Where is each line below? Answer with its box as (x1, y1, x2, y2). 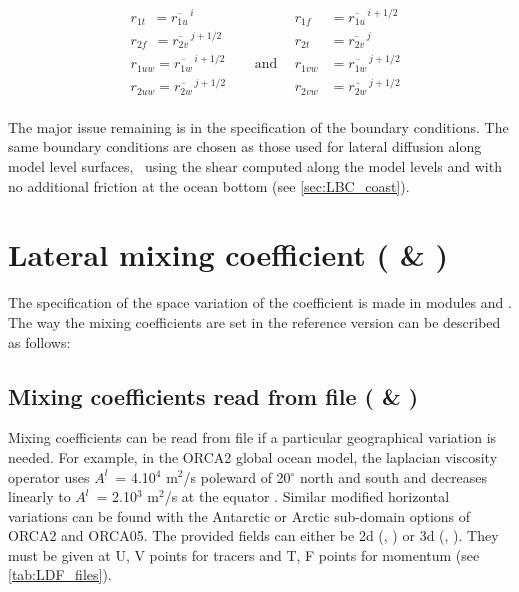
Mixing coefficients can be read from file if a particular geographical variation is (8, 427, 497, 448)
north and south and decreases (300, 466, 488, 487)
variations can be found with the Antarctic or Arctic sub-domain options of (8, 505, 471, 526)
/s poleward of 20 (183, 466, 291, 487)
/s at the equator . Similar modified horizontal (164, 486, 450, 507)
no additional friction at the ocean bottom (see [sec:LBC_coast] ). (8, 175, 410, 196)
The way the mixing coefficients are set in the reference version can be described (8, 311, 501, 332)
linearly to (8, 486, 71, 507)
